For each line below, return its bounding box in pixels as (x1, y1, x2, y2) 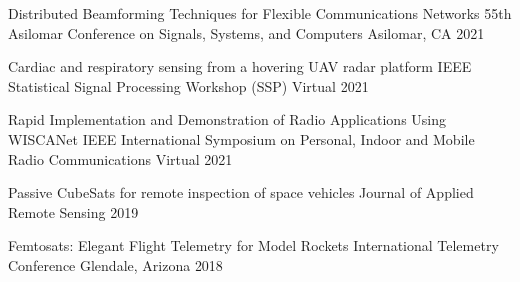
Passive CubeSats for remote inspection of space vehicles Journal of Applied (8, 182, 474, 203)
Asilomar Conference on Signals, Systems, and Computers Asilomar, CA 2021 (8, 22, 485, 43)
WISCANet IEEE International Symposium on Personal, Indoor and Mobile (8, 128, 475, 149)
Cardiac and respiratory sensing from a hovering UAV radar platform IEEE (8, 56, 472, 77)
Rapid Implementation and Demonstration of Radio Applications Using (8, 109, 447, 130)
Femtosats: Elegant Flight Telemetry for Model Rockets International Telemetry (8, 235, 499, 256)
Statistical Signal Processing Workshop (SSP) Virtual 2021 (8, 75, 369, 96)
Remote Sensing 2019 (8, 201, 139, 222)
